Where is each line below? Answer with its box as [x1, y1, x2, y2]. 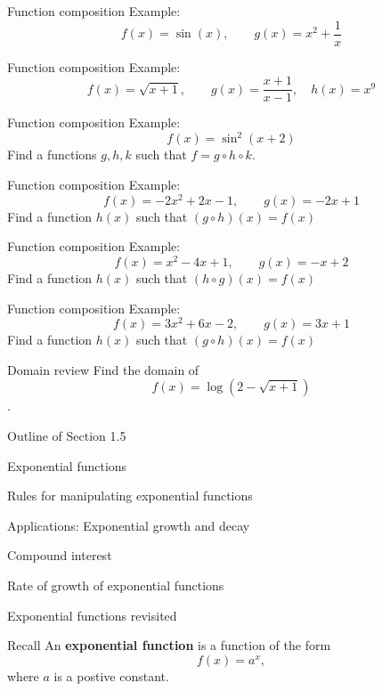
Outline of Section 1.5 [7, 426, 126, 444]
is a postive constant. [53, 666, 169, 685]
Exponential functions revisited [7, 606, 177, 624]
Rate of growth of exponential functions [7, 575, 224, 594]
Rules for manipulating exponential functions [7, 486, 253, 505]
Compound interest [7, 546, 112, 565]
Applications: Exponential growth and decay [7, 516, 250, 534]
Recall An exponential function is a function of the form [7, 636, 331, 654]
